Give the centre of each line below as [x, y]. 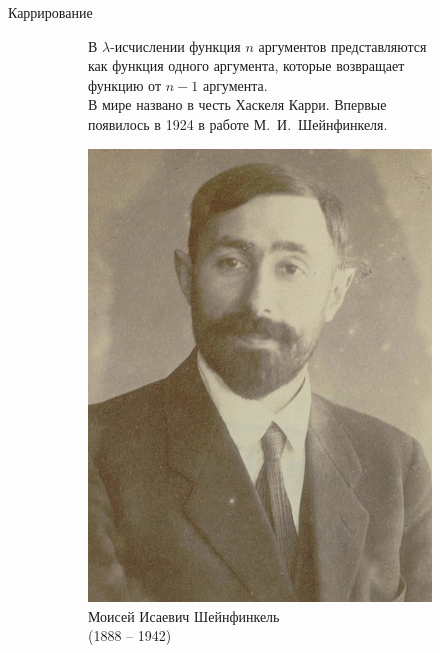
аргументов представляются [342, 45]
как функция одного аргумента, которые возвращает [246, 65]
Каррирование [50, 12]
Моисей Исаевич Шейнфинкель [184, 615]
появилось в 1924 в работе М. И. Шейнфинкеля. [238, 123]
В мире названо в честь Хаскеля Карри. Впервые [237, 104]
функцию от [125, 84]
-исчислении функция [175, 45]
